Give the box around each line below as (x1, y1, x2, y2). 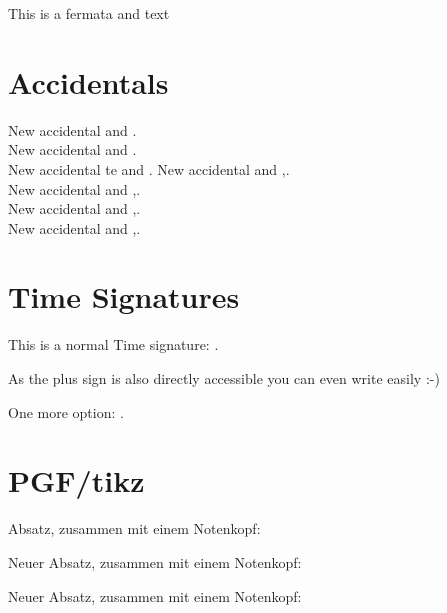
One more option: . (8, 401, 124, 422)
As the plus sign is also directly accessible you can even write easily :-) (8, 368, 440, 388)
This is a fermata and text (8, 3, 170, 23)
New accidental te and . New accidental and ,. (8, 158, 290, 179)
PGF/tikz (8, 460, 145, 501)
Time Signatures (8, 276, 240, 317)
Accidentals (8, 61, 169, 102)
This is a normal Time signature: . (8, 334, 219, 355)
